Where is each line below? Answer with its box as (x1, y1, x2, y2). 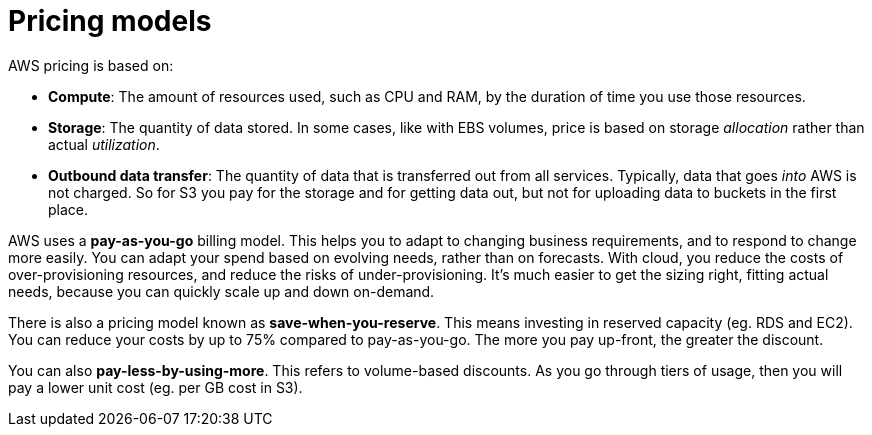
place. (48, 200, 89, 218)
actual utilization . (48, 135, 160, 153)
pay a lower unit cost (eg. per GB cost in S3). (8, 378, 303, 396)
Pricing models (8, 4, 212, 38)
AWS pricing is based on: (8, 56, 174, 74)
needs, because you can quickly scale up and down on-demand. (8, 282, 435, 300)
